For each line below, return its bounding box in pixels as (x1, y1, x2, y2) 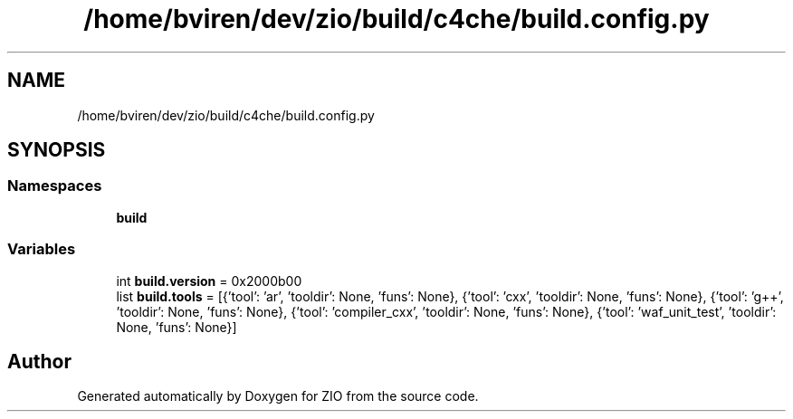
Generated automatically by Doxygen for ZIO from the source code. (77, 388, 479, 405)
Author (7, 349, 72, 373)
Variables (7, 240, 76, 259)
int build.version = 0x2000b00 (116, 272, 302, 289)
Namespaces (7, 176, 102, 195)
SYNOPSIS (7, 138, 106, 162)
